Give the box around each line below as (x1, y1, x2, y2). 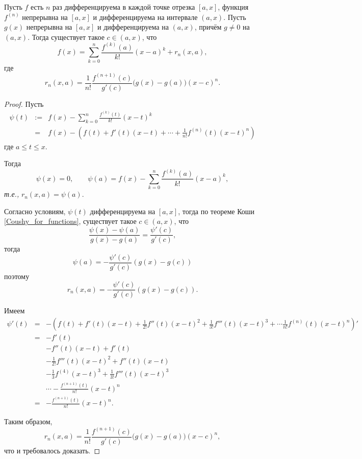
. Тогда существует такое (28, 31, 105, 42)
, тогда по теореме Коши (178, 205, 255, 216)
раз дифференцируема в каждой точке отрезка (53, 2, 195, 12)
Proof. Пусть (4, 98, 44, 109)
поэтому (4, 270, 30, 281)
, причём (194, 21, 222, 32)
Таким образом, (4, 416, 53, 426)
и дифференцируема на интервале (93, 11, 198, 22)
